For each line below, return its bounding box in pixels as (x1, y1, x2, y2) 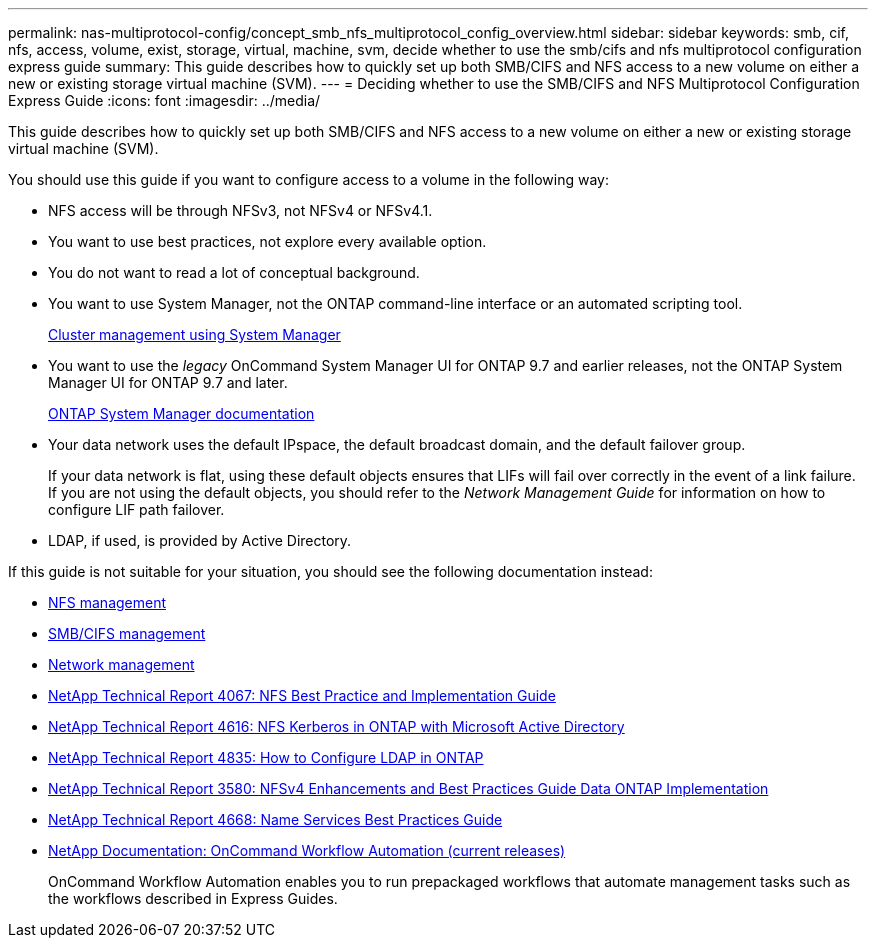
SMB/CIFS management (48, 625, 206, 642)
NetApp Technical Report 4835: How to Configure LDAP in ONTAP (48, 749, 484, 766)
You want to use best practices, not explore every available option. (48, 233, 487, 250)
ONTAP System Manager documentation (48, 405, 315, 422)
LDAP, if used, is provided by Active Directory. (48, 532, 352, 549)
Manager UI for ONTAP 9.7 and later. (48, 374, 288, 391)
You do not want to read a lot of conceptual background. (48, 264, 420, 281)
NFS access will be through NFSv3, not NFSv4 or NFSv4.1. (48, 202, 433, 219)
